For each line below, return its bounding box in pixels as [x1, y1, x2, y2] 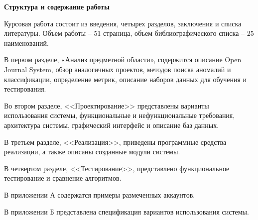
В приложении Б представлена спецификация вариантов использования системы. [4, 206, 249, 217]
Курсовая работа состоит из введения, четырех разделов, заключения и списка [4, 18, 242, 28]
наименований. [4, 37, 49, 48]
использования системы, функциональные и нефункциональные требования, [4, 110, 235, 120]
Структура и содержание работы [4, 1, 110, 11]
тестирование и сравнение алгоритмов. [4, 173, 122, 183]
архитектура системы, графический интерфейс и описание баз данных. [4, 119, 219, 130]
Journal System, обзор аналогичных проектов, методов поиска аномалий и [4, 64, 231, 74]
